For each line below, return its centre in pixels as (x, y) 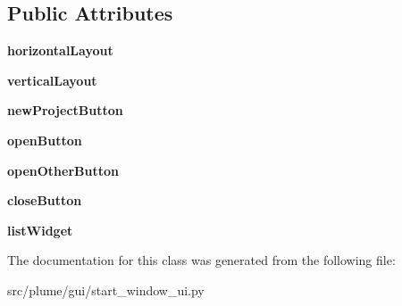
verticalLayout (52, 80)
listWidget (40, 230)
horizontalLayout (60, 50)
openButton (45, 140)
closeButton (45, 200)
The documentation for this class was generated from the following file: (201, 260)
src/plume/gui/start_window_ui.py (106, 289)
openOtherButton (63, 170)
